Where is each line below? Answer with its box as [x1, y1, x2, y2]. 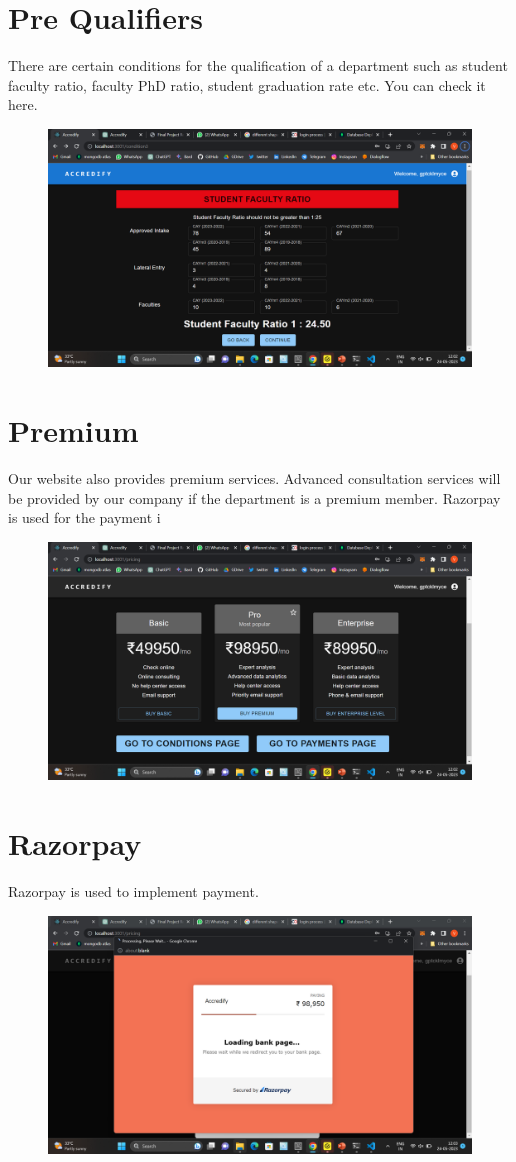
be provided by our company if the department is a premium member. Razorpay [8, 487, 501, 508]
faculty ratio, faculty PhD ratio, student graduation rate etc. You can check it [8, 74, 486, 95]
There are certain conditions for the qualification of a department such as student [8, 55, 508, 76]
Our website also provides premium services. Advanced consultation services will [8, 468, 501, 489]
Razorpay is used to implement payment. [8, 881, 259, 902]
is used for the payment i [8, 507, 161, 528]
